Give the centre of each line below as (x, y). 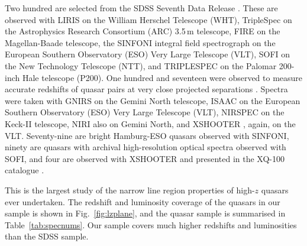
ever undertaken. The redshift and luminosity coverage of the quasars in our (143, 201)
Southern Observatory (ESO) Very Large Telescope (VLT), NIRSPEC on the (145, 112)
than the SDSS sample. (47, 236)
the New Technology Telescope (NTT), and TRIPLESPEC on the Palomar (141, 65)
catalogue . (25, 170)
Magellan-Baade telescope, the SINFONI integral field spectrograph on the (140, 42)
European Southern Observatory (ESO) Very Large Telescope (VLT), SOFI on (148, 54)
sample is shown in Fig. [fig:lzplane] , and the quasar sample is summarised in (145, 213)
